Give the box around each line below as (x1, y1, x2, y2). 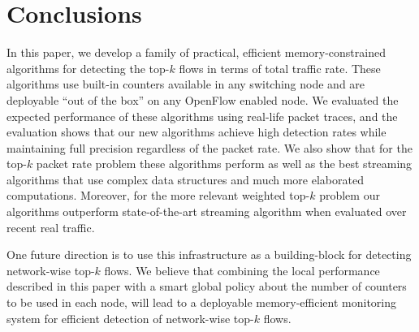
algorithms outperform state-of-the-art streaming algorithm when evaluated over (6, 203, 407, 220)
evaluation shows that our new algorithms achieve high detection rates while (6, 123, 387, 140)
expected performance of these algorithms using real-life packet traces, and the (6, 107, 398, 124)
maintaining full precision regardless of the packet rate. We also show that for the (6, 139, 413, 156)
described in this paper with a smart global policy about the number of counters (6, 278, 407, 295)
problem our (319, 187, 380, 204)
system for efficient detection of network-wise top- (6, 309, 254, 326)
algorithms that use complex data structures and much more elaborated (6, 170, 364, 188)
